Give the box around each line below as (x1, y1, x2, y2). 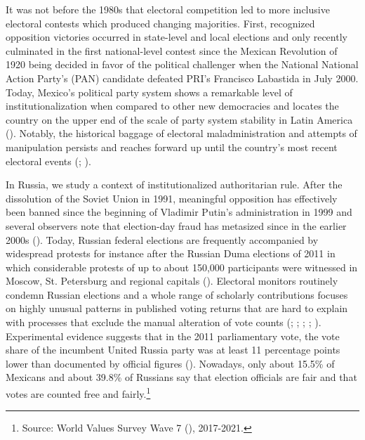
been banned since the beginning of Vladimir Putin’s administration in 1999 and (6, 205, 352, 219)
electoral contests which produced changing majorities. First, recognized (6, 15, 315, 30)
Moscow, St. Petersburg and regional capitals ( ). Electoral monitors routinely (6, 273, 338, 288)
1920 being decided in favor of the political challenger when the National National (6, 57, 359, 72)
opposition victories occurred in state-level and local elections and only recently (6, 30, 347, 44)
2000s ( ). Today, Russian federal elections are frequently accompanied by (6, 232, 319, 247)
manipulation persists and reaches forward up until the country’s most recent (6, 139, 338, 154)
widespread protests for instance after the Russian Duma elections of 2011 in (6, 246, 336, 261)
